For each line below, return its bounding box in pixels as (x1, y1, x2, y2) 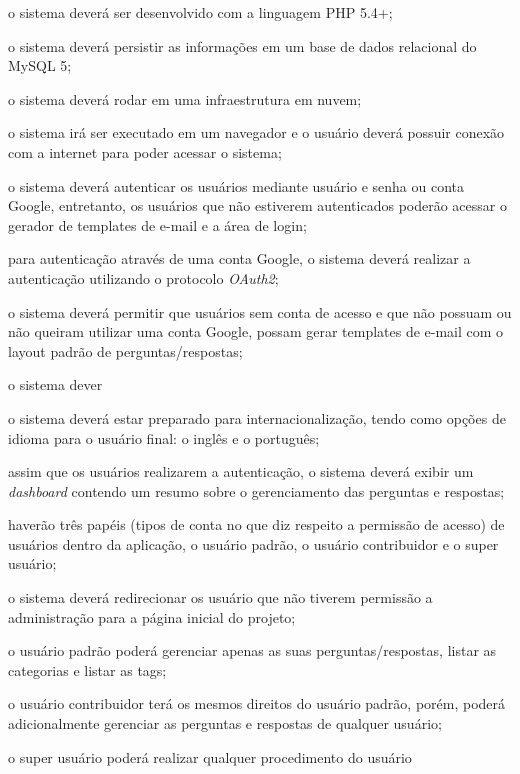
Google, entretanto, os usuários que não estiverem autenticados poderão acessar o (8, 195, 507, 216)
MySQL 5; (8, 55, 72, 76)
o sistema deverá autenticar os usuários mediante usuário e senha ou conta (8, 175, 465, 196)
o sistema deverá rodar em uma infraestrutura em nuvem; (8, 88, 362, 109)
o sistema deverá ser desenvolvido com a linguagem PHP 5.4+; (8, 2, 393, 22)
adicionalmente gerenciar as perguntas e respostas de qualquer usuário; (8, 713, 442, 734)
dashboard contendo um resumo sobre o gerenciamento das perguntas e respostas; (8, 480, 505, 501)
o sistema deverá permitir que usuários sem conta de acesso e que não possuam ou (8, 301, 512, 322)
